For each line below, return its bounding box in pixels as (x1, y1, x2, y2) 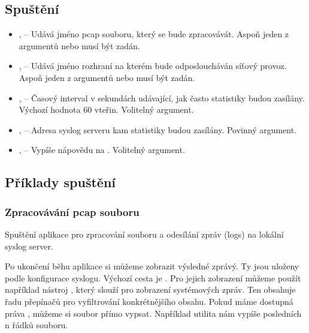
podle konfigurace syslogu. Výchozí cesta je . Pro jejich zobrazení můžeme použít (5, 271, 301, 284)
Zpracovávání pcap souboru (5, 204, 140, 219)
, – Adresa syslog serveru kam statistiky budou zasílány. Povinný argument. (19, 123, 297, 136)
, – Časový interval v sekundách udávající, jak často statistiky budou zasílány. (19, 91, 305, 104)
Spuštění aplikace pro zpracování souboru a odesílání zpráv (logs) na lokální (5, 227, 284, 240)
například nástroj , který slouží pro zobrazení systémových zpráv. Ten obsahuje (5, 283, 296, 296)
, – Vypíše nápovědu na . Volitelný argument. (19, 143, 185, 156)
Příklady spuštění (5, 173, 116, 191)
